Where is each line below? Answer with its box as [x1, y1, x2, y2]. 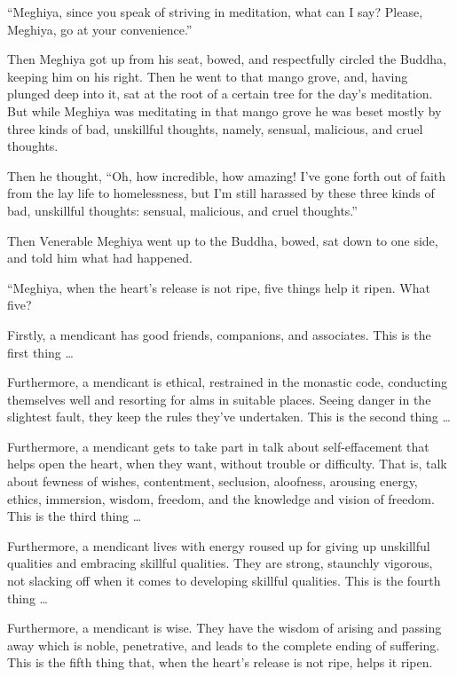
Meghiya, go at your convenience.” [7, 20, 193, 38]
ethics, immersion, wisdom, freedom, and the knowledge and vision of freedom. [7, 489, 435, 508]
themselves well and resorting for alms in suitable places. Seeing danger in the [7, 390, 431, 408]
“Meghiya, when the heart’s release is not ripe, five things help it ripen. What [7, 278, 430, 296]
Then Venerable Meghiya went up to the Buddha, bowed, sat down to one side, [7, 231, 438, 249]
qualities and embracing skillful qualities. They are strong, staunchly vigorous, [7, 554, 433, 572]
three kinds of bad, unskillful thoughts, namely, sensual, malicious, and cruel [7, 119, 423, 138]
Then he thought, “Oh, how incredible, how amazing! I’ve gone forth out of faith [7, 166, 446, 185]
